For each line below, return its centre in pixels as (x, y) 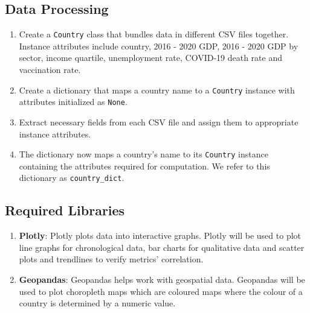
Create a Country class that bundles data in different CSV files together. (154, 34)
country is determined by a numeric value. (97, 303)
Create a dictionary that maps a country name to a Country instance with (157, 90)
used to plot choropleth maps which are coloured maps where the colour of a (161, 291)
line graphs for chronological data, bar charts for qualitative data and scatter (162, 247)
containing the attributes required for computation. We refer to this (144, 166)
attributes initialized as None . (73, 102)
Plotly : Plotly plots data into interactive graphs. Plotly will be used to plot (160, 236)
